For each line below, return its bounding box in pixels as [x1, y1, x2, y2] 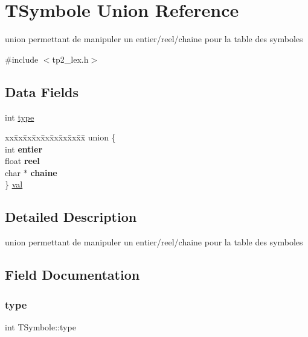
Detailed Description [5, 207, 137, 226]
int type [5, 110, 34, 123]
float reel [5, 154, 40, 167]
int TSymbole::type [5, 320, 76, 333]
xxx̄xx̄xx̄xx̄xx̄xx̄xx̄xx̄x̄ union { [5, 131, 116, 143]
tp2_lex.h [52, 52, 89, 65]
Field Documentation [5, 265, 140, 284]
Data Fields [5, 82, 79, 101]
